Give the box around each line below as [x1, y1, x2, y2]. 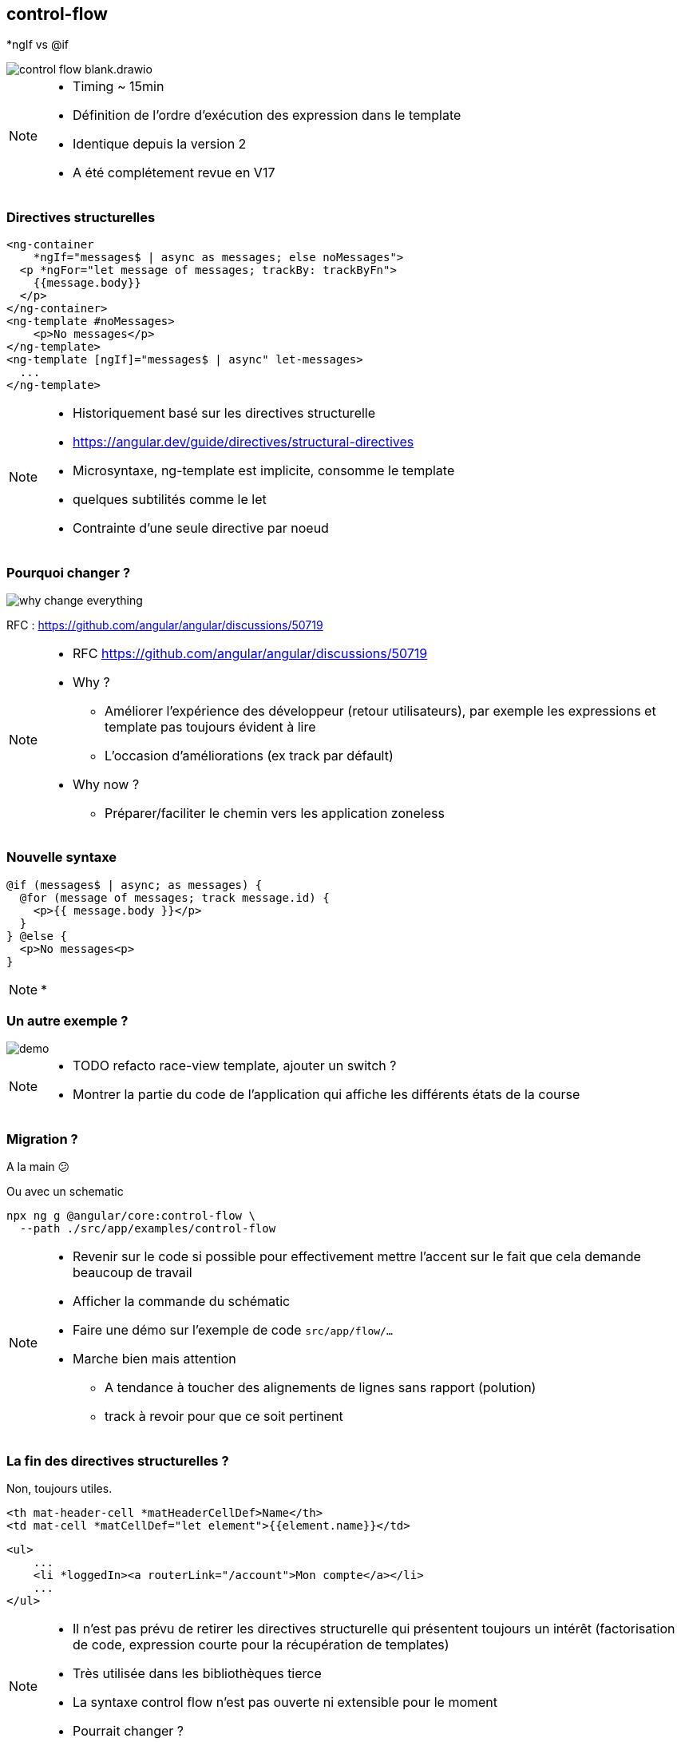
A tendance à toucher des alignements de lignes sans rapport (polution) [105, 1379, 536, 1396]
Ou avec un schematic [6, 1184, 124, 1199]
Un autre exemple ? [6, 1013, 129, 1030]
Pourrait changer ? [73, 1722, 184, 1739]
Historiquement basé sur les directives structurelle [73, 405, 376, 422]
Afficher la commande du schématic [73, 1293, 291, 1310]
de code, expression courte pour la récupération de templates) [73, 1636, 449, 1653]
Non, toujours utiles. [6, 1481, 113, 1495]
